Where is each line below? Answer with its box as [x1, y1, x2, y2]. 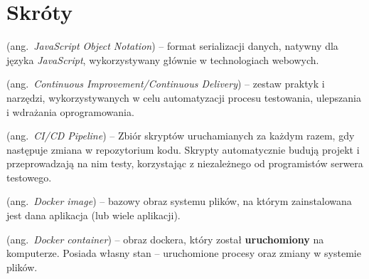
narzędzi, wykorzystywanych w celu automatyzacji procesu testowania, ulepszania [6, 90, 361, 105]
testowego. [6, 169, 52, 184]
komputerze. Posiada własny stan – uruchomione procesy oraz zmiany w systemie [6, 246, 361, 260]
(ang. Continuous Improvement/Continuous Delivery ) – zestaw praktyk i [6, 76, 325, 91]
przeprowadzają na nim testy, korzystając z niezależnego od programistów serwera [6, 156, 363, 171]
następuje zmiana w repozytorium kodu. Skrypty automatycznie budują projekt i [6, 142, 360, 157]
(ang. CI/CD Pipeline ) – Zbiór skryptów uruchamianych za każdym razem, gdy [6, 128, 355, 143]
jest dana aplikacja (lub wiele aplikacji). [6, 208, 181, 223]
